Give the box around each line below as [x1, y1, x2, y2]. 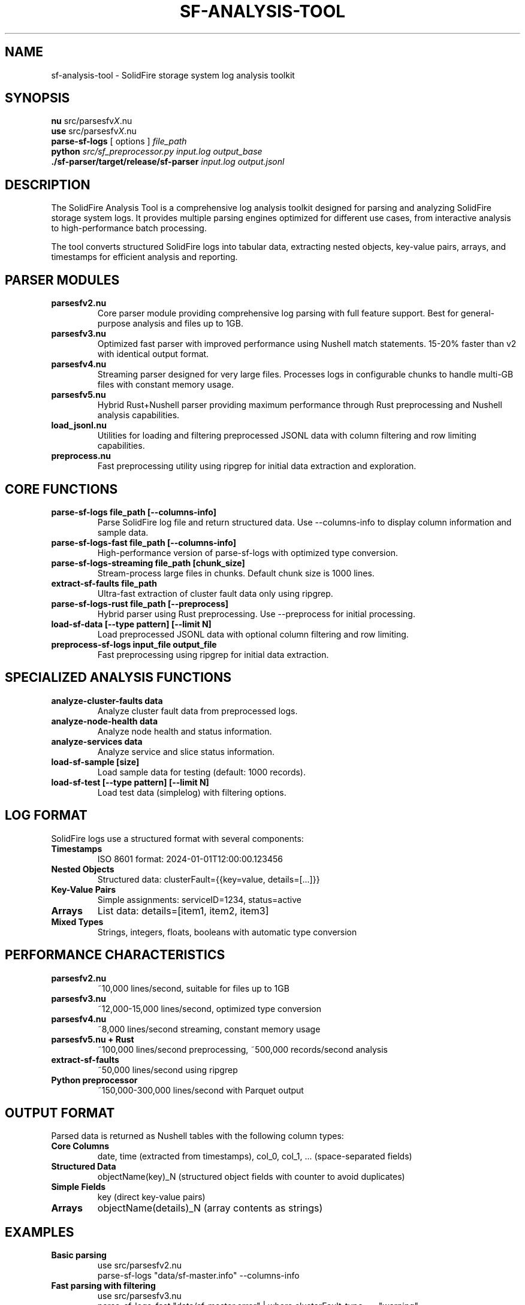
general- [460, 308, 494, 319]
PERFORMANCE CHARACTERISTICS [5, 947, 225, 963]
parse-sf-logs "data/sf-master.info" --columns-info [97, 1270, 300, 1281]
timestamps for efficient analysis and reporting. [51, 252, 238, 262]
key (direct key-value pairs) [97, 1192, 206, 1203]
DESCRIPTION [5, 177, 90, 192]
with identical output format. [97, 349, 209, 360]
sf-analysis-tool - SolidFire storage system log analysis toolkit [51, 70, 295, 80]
